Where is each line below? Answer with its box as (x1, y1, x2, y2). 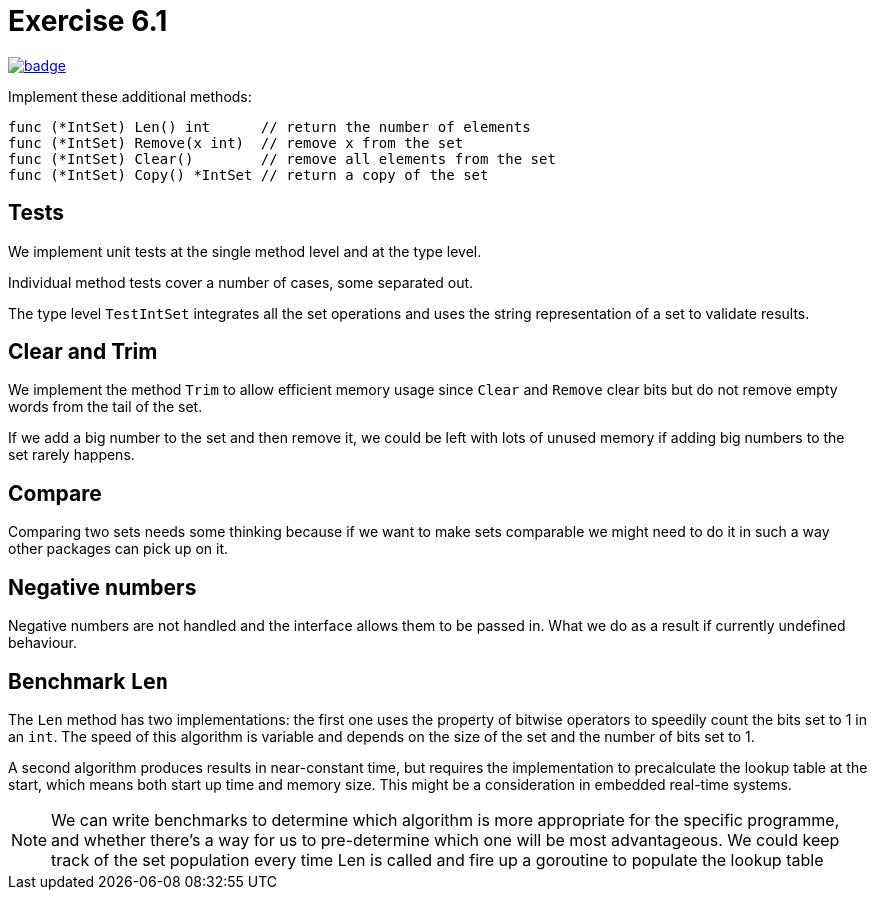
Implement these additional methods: (8, 87, 252, 105)
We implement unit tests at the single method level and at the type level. (8, 242, 482, 260)
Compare (8, 480, 102, 506)
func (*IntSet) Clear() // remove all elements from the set (8, 150, 556, 167)
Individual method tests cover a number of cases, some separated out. (8, 273, 474, 291)
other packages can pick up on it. (8, 540, 228, 558)
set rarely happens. (8, 446, 135, 464)
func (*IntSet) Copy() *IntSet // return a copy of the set (8, 166, 489, 183)
